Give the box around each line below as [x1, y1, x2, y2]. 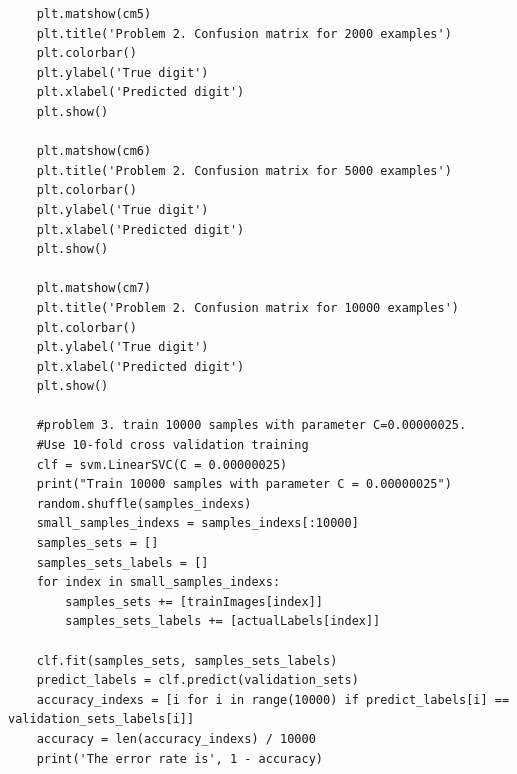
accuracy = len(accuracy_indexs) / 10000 [36, 731, 316, 746]
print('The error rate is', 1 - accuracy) [36, 751, 323, 766]
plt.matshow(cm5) [36, 7, 152, 21]
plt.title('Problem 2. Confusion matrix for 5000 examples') [36, 163, 452, 178]
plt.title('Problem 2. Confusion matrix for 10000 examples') [36, 300, 460, 315]
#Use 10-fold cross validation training [36, 438, 309, 453]
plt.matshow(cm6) [36, 144, 152, 159]
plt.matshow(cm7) [36, 281, 152, 296]
